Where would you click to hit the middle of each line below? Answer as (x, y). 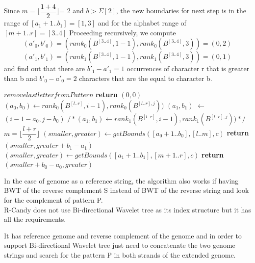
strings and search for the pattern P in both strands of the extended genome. (120, 255)
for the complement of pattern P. (53, 200)
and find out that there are (44, 68)
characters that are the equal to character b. (146, 78)
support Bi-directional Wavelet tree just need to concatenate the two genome (120, 245)
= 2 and (72, 11)
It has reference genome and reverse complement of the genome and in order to (123, 235)
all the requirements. (35, 219)
